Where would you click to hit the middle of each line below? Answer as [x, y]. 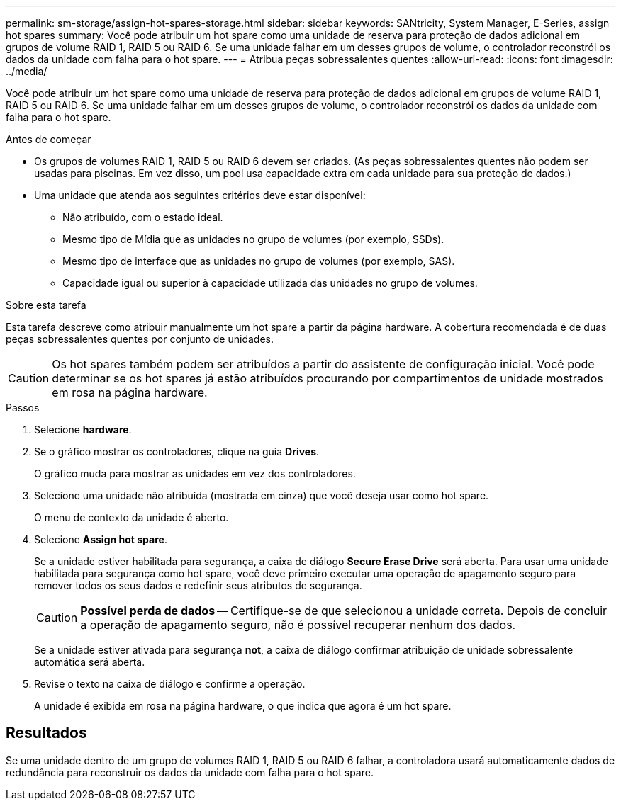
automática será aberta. [90, 662]
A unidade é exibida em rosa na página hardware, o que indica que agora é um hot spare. [243, 706]
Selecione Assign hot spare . [101, 539]
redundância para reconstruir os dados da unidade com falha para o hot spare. [190, 772]
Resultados [46, 733]
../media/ [27, 71]
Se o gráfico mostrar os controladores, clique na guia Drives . [177, 452]
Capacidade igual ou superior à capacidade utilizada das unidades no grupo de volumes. [270, 283]
